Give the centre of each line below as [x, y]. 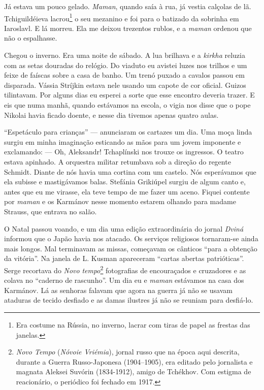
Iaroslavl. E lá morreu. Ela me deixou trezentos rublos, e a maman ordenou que [128, 28]
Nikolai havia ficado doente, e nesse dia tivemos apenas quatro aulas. [111, 115]
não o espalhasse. [31, 38]
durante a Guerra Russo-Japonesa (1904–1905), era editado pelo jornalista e [134, 361]
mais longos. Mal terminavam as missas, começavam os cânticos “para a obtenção [131, 248]
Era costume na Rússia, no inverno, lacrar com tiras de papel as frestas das [133, 324]
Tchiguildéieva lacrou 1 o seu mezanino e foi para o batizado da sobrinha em [122, 17]
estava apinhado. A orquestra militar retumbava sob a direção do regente [118, 161]
